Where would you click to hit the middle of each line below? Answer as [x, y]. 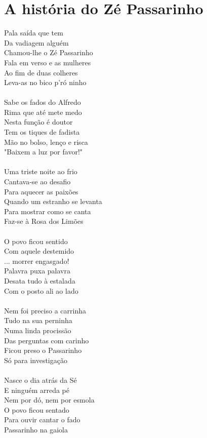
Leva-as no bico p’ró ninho [45, 82]
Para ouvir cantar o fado [42, 420]
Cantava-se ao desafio [37, 182]
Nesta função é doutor [38, 122]
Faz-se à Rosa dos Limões [44, 221]
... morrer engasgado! [37, 261]
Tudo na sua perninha [38, 320]
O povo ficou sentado [37, 409]
